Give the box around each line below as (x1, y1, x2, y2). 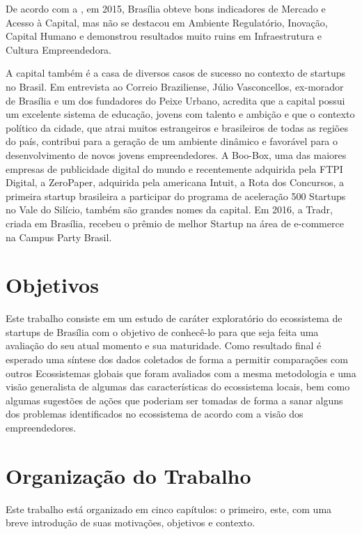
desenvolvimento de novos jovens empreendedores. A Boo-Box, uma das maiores (6, 147, 347, 162)
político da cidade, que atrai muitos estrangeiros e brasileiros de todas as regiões (6, 120, 348, 135)
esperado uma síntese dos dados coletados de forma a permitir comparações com (6, 352, 348, 366)
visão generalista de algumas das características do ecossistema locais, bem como (6, 379, 350, 394)
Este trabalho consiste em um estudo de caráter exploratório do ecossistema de (6, 311, 343, 326)
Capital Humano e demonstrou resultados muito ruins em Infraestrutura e (6, 29, 322, 43)
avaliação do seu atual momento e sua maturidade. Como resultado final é (6, 338, 322, 353)
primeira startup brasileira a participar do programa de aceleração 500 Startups (6, 188, 346, 203)
